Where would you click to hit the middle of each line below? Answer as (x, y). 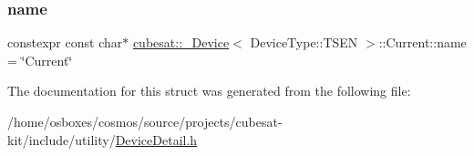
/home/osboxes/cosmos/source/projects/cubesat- (145, 121)
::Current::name (422, 42)
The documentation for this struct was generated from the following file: (209, 91)
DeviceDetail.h (156, 139)
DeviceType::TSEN (304, 42)
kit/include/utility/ (62, 139)
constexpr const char (65, 42)
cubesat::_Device (181, 42)
